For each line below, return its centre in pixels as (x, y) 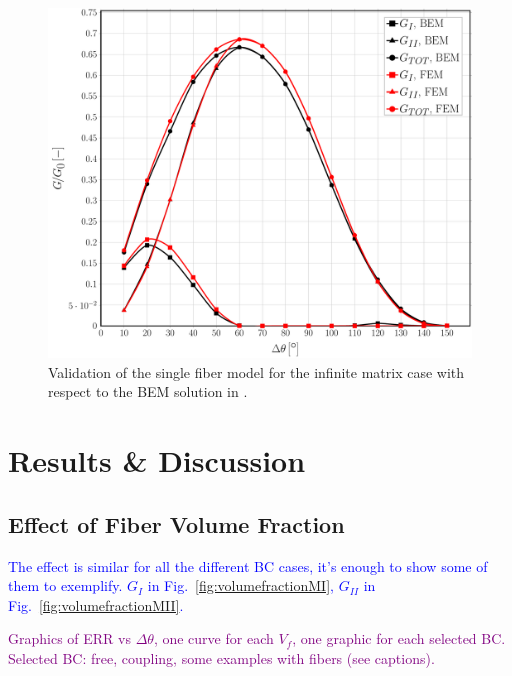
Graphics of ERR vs (69, 638)
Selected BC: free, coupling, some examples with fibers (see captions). (221, 658)
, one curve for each (213, 638)
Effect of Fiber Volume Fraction (176, 523)
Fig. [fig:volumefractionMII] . (96, 604)
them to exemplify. (65, 585)
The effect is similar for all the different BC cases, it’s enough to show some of (248, 565)
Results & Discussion (157, 460)
